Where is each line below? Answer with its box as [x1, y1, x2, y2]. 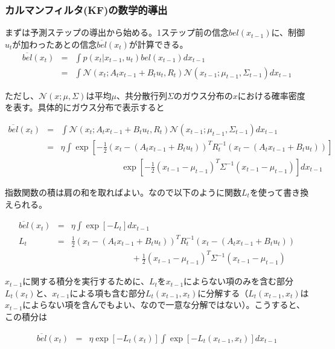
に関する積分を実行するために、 [22, 275, 149, 287]
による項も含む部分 [69, 286, 146, 299]
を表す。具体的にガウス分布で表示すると [5, 101, 165, 114]
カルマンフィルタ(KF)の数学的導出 [5, 2, 168, 17]
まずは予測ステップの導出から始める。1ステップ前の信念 [5, 26, 229, 39]
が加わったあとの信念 [12, 37, 97, 50]
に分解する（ [197, 286, 249, 299]
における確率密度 [237, 89, 305, 101]
